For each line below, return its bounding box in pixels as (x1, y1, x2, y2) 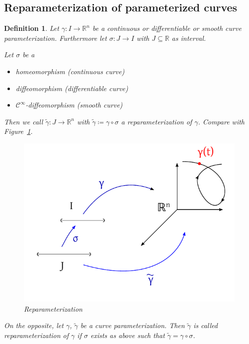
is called (193, 320, 218, 331)
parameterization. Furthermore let (4, 32, 107, 43)
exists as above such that (90, 330, 165, 340)
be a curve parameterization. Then (80, 320, 185, 331)
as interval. (171, 32, 206, 43)
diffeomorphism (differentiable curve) (15, 83, 128, 93)
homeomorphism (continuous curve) (15, 66, 125, 76)
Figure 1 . (4, 126, 33, 136)
